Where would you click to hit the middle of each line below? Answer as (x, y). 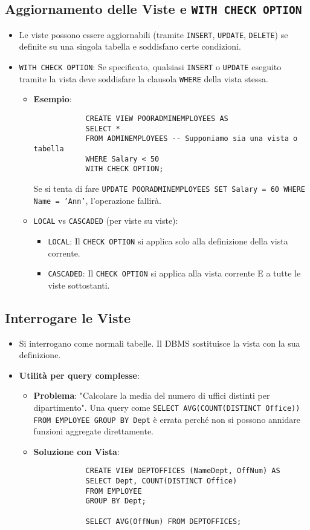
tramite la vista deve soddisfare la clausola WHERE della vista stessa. (144, 78)
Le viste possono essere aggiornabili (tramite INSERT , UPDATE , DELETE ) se (153, 34)
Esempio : (53, 99)
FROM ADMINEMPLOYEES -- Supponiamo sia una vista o (192, 139)
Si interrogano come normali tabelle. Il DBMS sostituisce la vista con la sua (160, 343)
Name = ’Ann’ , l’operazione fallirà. (97, 200)
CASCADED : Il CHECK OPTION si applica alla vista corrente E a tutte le (174, 273)
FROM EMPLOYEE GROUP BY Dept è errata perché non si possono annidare (167, 419)
